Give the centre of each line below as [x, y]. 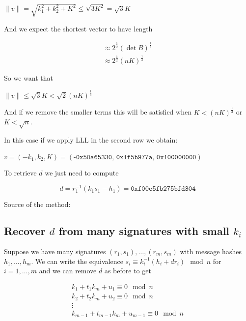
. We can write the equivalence [77, 261]
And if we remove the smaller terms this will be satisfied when [98, 112]
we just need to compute [82, 173]
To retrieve [20, 173]
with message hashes [211, 251]
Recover [25, 231]
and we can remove [68, 271]
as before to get [128, 271]
